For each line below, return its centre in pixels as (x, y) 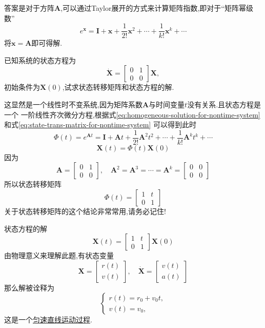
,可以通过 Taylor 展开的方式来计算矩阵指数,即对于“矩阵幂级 (157, 8)
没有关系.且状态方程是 (224, 104)
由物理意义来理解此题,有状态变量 (59, 255)
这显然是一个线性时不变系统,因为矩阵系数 (73, 104)
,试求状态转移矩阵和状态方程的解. (118, 87)
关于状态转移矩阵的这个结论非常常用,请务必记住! (85, 211)
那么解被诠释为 (29, 287)
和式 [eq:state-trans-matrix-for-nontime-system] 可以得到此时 (100, 124)
